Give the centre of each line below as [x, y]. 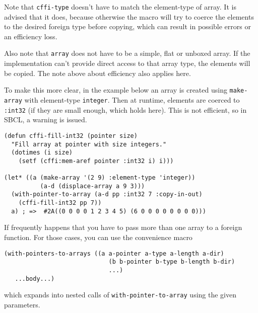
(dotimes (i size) [42, 153]
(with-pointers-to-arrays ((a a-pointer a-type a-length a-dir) [114, 253]
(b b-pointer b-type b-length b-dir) [172, 262]
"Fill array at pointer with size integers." [89, 144]
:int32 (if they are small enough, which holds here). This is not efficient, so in [125, 109]
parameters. [22, 304]
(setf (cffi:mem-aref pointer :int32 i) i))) [96, 161]
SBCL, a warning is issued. [46, 120]
